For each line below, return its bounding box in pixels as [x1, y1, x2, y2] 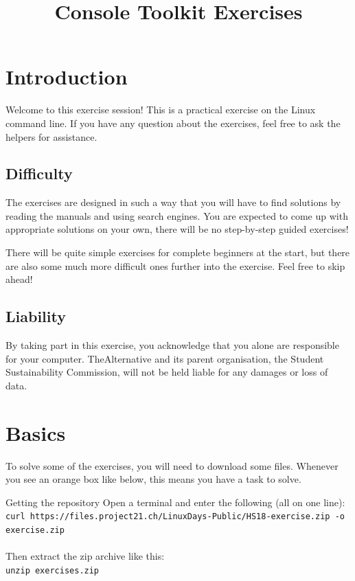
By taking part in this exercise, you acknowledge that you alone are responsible [5, 338, 339, 352]
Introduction [5, 62, 128, 91]
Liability [5, 306, 66, 327]
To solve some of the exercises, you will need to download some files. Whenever [5, 458, 339, 472]
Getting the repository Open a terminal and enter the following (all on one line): [5, 494, 345, 509]
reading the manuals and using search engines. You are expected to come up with [5, 208, 348, 223]
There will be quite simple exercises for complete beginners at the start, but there [5, 245, 350, 260]
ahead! [5, 272, 33, 286]
